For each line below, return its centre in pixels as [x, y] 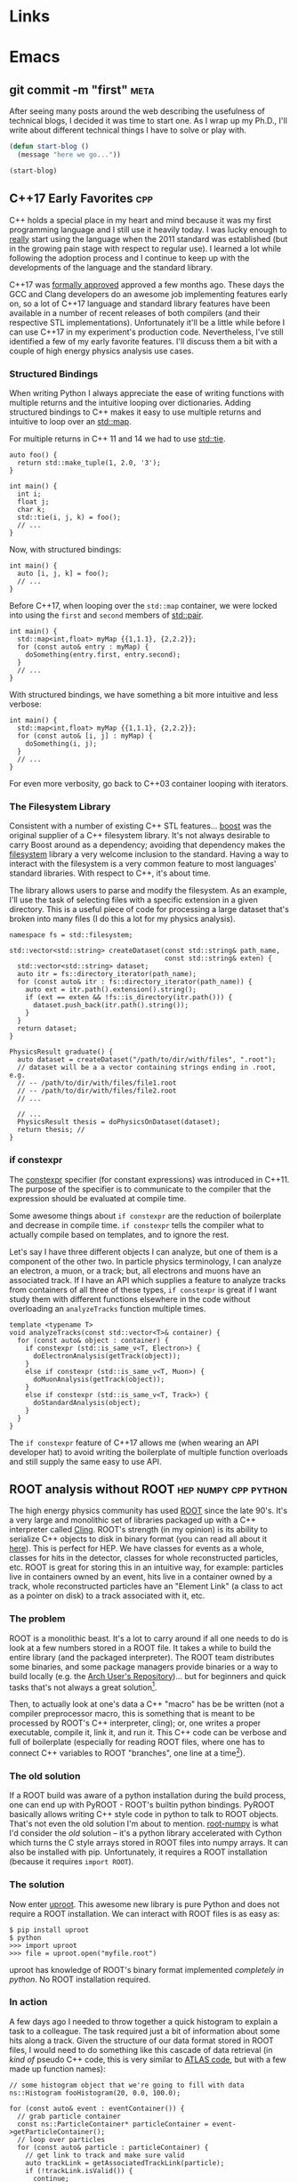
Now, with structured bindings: [65, 549]
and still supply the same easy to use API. [85, 1461]
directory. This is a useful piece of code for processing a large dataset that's [149, 909]
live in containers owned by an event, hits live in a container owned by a [141, 1577]
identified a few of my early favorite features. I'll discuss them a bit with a [144, 341]
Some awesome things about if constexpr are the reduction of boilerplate [145, 1216]
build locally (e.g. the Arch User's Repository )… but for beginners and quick [148, 1676]
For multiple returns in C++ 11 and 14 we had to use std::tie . [117, 439]
